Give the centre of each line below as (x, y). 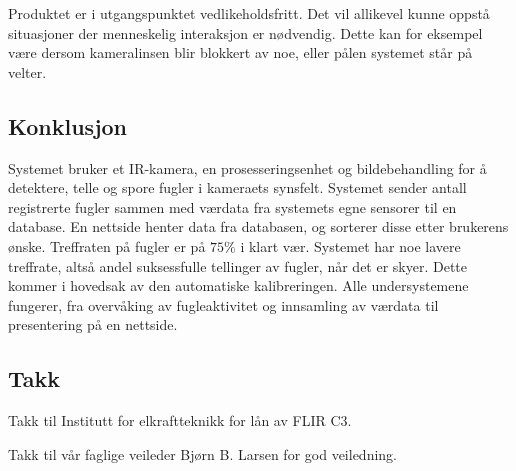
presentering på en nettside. (93, 324)
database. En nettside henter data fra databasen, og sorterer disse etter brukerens (258, 226)
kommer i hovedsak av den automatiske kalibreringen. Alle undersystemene (238, 285)
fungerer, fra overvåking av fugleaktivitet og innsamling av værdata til (223, 304)
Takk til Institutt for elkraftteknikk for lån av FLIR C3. (180, 420)
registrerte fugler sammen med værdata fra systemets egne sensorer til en (232, 206)
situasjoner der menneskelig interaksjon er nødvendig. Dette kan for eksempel (245, 32)
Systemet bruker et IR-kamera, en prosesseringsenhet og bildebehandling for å (247, 167)
